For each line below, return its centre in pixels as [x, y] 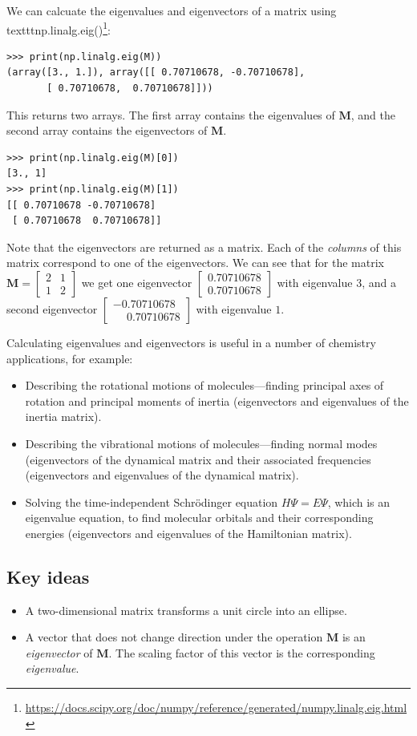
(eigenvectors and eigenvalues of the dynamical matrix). [162, 475]
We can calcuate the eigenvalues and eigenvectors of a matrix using [172, 10]
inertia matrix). [63, 417]
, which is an [359, 501]
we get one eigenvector [137, 282]
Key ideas [48, 576]
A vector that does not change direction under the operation [174, 637]
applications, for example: [70, 358]
